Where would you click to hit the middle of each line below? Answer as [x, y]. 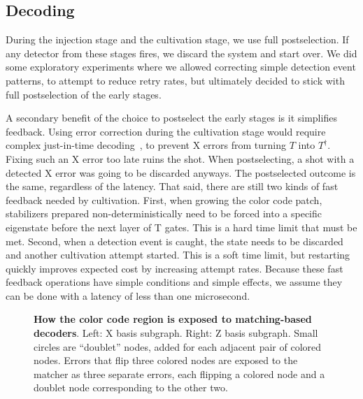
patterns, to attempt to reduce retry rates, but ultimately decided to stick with [175, 80]
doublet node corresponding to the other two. [131, 387]
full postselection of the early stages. [84, 94]
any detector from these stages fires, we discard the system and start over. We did [181, 53]
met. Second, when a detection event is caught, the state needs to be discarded [175, 241]
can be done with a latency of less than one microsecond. [128, 295]
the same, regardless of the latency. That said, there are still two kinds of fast [172, 186]
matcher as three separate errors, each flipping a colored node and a [179, 373]
